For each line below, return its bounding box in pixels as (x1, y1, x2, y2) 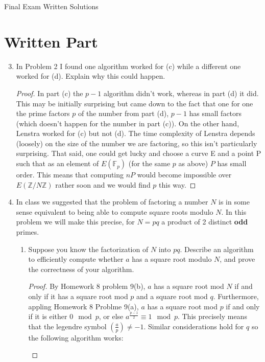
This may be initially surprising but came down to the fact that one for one (16, 98, 253, 108)
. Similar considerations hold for (143, 321, 244, 331)
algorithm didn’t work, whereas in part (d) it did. (103, 87, 259, 98)
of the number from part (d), (78, 108, 169, 119)
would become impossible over (137, 169, 232, 180)
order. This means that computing (16, 169, 124, 180)
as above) (178, 158, 208, 169)
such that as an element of (16, 158, 99, 169)
